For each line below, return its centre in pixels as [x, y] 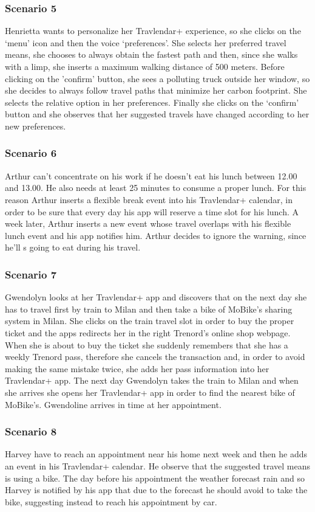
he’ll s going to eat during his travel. [73, 247]
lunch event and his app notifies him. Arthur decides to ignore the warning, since [156, 235]
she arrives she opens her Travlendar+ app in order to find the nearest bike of [150, 392]
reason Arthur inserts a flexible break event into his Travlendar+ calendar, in [149, 199]
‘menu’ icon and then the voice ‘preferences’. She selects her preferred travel [146, 42]
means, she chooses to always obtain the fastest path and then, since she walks [151, 54]
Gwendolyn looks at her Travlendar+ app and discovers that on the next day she [156, 297]
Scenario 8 [31, 431]
